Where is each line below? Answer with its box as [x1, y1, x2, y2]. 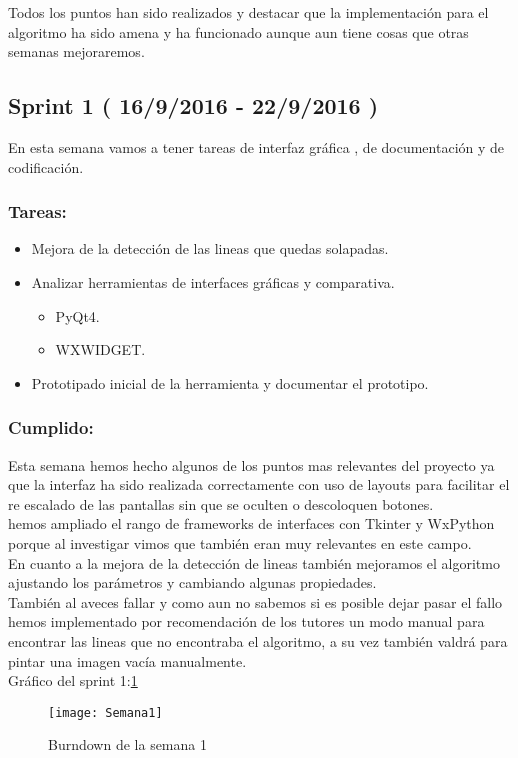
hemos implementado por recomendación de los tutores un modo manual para [8, 611, 485, 632]
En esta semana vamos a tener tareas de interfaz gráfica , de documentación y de [8, 136, 505, 157]
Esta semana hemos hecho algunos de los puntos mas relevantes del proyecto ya [8, 454, 495, 475]
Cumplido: [8, 415, 94, 440]
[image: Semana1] [48, 705, 163, 720]
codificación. [8, 156, 84, 177]
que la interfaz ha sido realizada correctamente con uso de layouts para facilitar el [8, 474, 510, 495]
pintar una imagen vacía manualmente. [8, 650, 247, 671]
